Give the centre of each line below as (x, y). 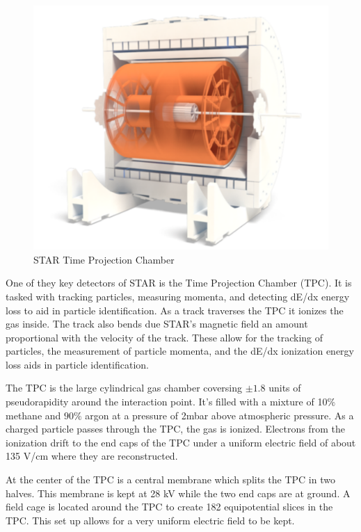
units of (285, 388)
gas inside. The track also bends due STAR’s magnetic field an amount (157, 324)
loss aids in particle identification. (78, 364)
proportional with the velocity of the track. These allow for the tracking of (165, 337)
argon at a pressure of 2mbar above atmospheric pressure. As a (219, 415)
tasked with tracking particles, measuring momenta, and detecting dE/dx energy (178, 296)
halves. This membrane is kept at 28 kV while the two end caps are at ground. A (178, 493)
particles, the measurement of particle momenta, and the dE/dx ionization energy (180, 351)
